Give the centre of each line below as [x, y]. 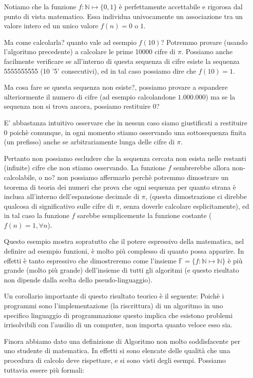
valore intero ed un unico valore [51, 26]
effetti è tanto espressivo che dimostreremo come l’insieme [90, 260]
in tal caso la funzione [37, 215]
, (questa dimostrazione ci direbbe [196, 196]
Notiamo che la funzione [40, 6]
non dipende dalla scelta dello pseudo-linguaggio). [78, 279]
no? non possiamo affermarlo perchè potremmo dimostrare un [136, 177]
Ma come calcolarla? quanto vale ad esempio [70, 42]
